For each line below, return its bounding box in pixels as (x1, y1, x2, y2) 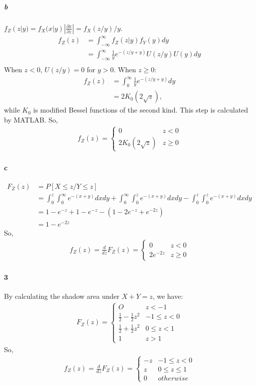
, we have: (152, 290, 183, 301)
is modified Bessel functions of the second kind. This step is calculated (33, 105, 249, 115)
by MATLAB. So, (4, 114, 58, 125)
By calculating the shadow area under (4, 290, 120, 301)
